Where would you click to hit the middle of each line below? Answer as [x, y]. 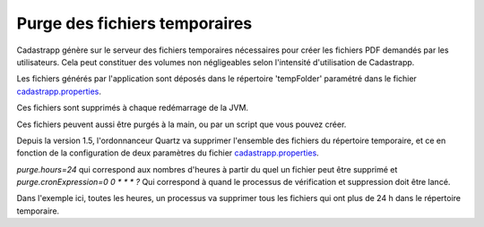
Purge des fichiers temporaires [134, 23]
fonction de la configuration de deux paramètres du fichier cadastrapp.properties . [168, 153]
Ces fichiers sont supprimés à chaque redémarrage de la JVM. [133, 108]
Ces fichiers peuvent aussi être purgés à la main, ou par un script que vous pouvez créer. [181, 124]
